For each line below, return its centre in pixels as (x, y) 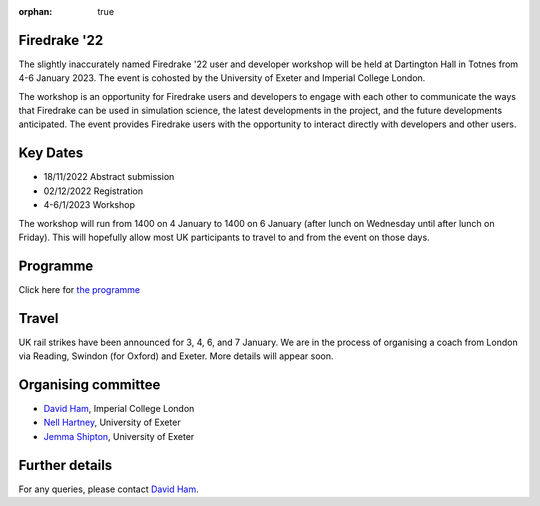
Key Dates (51, 153)
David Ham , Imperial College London (119, 409)
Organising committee (89, 384)
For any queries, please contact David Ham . (108, 489)
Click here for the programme (79, 289)
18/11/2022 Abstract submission (109, 177)
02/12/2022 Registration (93, 191)
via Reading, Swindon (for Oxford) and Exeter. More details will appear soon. (176, 356)
